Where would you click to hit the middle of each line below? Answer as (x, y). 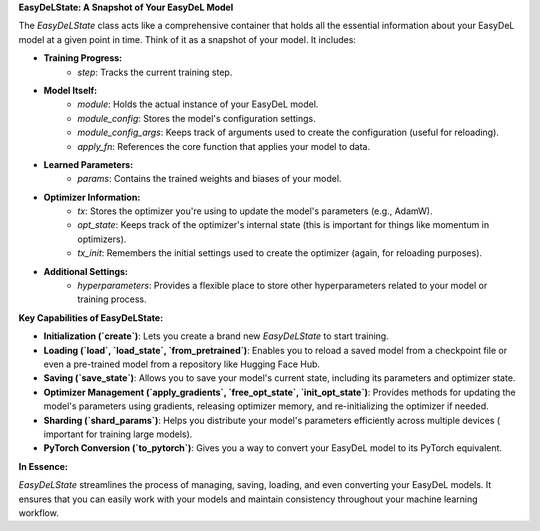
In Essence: (43, 466)
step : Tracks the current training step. (155, 72)
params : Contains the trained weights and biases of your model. (209, 179)
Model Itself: (70, 90)
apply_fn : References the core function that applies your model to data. (223, 146)
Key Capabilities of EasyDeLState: (91, 317)
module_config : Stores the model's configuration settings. (197, 118)
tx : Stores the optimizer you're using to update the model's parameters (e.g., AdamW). (255, 211)
